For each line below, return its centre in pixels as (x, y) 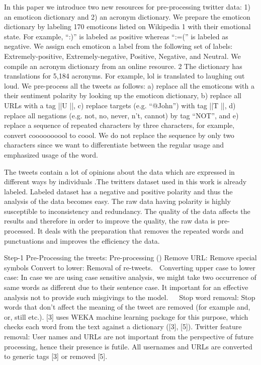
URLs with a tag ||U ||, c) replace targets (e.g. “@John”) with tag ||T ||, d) (120, 105)
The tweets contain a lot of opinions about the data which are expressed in (119, 171)
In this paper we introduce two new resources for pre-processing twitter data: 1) (127, 7)
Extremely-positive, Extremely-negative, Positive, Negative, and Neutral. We (122, 56)
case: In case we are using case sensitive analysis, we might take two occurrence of (130, 277)
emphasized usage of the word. (51, 154)
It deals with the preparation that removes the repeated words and (141, 231)
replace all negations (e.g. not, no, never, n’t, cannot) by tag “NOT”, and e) (121, 115)
